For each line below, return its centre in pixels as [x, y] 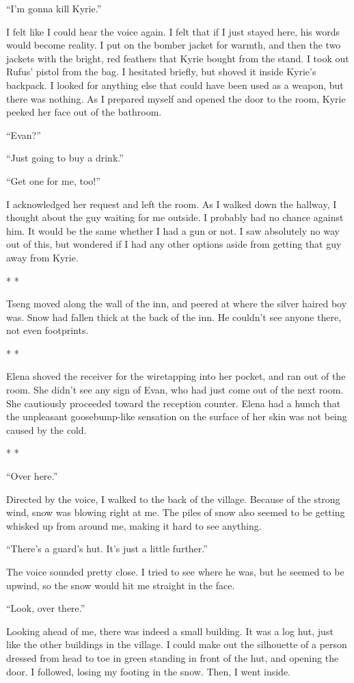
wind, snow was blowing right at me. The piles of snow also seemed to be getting [176, 512]
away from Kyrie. [42, 257]
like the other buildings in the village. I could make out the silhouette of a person [177, 644]
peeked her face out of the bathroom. [84, 112]
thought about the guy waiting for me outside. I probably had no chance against [175, 217]
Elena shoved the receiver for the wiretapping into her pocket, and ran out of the [176, 376]
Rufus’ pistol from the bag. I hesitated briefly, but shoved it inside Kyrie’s [161, 72]
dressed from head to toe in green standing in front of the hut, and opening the [173, 657]
